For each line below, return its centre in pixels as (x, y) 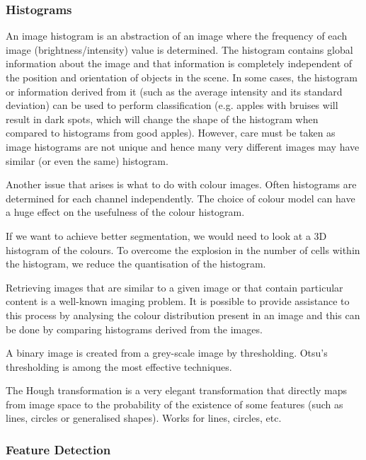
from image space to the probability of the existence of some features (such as (175, 404)
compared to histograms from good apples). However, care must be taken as (171, 133)
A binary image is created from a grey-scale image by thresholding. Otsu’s (167, 353)
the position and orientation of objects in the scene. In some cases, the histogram (182, 77)
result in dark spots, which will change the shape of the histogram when (162, 119)
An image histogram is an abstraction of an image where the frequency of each (177, 36)
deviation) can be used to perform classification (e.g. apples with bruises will (172, 105)
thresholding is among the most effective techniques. (119, 366)
